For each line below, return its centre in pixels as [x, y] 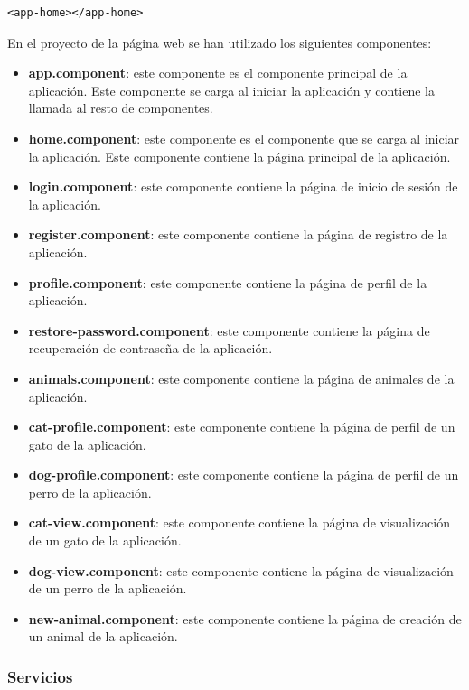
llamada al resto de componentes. [121, 108]
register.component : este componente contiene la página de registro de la [238, 234]
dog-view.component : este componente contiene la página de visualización [241, 570]
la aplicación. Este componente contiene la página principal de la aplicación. [239, 156]
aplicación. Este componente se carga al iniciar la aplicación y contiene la [231, 90]
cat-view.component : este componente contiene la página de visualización [239, 522]
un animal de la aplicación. [103, 636]
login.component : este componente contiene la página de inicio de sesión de [243, 186]
